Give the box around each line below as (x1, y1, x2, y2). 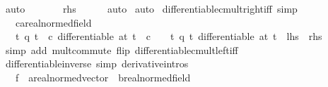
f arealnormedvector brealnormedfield (15, 69, 191, 84)
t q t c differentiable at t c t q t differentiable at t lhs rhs (15, 29, 322, 43)
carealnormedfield (15, 15, 92, 29)
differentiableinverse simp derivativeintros (5, 56, 189, 71)
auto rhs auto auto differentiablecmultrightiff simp (5, 1, 298, 15)
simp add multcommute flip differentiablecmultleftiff (5, 42, 238, 57)
